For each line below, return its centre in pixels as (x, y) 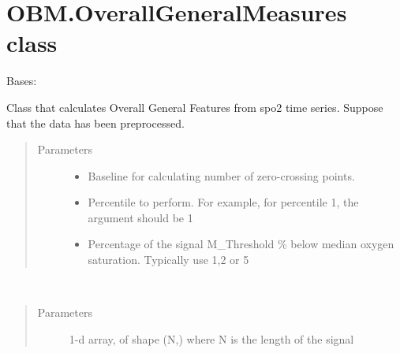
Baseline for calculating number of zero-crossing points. (221, 175)
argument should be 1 (140, 217)
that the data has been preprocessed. (95, 123)
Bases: (22, 81)
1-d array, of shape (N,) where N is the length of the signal (211, 338)
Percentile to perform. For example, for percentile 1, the (223, 202)
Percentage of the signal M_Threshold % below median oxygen (241, 244)
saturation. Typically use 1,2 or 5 (168, 260)
